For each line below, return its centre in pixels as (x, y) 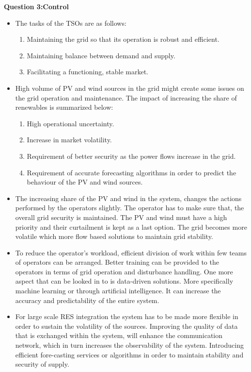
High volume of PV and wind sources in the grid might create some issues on (130, 88)
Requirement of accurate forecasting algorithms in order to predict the (132, 172)
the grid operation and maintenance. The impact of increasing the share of (126, 97)
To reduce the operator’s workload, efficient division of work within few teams (131, 252)
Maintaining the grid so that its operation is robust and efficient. (123, 39)
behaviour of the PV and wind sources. (85, 182)
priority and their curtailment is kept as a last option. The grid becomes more (131, 227)
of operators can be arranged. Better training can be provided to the (117, 262)
